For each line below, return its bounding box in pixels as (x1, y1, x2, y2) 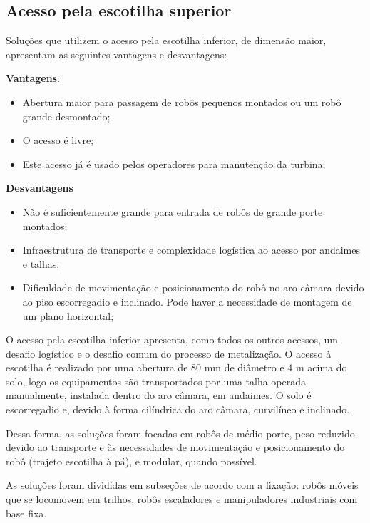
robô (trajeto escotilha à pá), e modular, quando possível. (6, 453, 257, 468)
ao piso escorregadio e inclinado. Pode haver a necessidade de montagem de (22, 294, 352, 309)
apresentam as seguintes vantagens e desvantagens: (6, 46, 227, 61)
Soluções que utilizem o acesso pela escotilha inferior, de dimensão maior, (6, 33, 327, 48)
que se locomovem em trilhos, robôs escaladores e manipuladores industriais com (6, 492, 358, 507)
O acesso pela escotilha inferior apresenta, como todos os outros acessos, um (6, 332, 338, 347)
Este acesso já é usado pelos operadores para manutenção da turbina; (22, 156, 326, 171)
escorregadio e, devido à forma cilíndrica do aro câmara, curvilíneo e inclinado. (6, 402, 350, 417)
